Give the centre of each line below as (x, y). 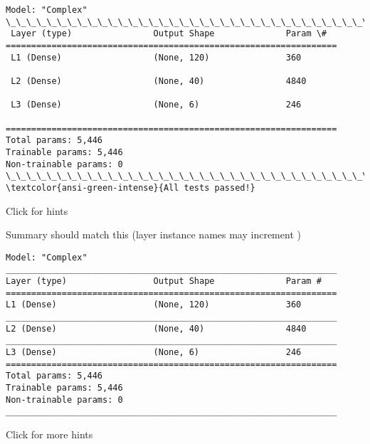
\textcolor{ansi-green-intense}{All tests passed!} (131, 187)
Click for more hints (49, 434)
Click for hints (37, 210)
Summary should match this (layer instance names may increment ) (153, 234)
